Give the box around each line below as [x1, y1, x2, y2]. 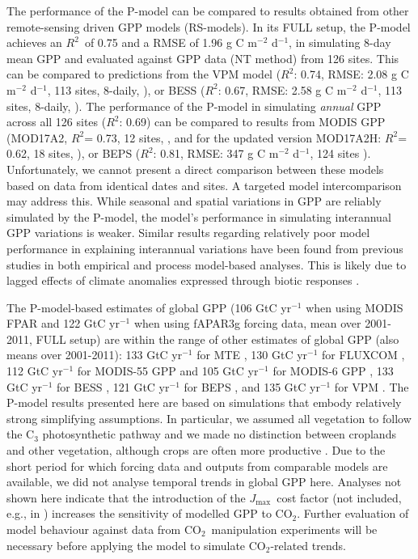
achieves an [6, 34, 62, 51]
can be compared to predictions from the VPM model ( [6, 66, 281, 83]
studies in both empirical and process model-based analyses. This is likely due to [6, 256, 407, 273]
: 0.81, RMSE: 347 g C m [153, 145, 279, 162]
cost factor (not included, [277, 489, 402, 506]
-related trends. [270, 536, 346, 553]
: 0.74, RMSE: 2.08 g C [293, 66, 409, 83]
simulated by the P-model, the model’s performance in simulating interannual [6, 208, 391, 225]
